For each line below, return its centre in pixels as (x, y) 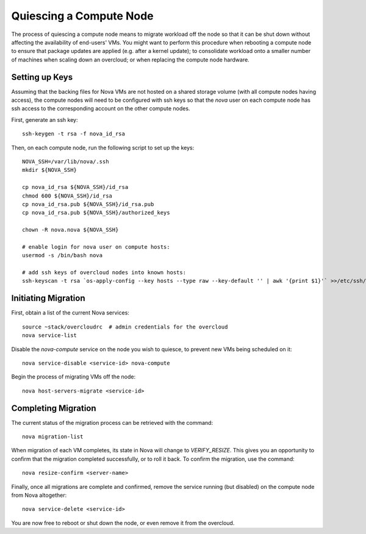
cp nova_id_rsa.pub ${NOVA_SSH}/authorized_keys (96, 213)
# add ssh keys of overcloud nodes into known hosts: (104, 272)
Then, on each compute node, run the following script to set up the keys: (103, 148)
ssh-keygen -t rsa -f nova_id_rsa (74, 134)
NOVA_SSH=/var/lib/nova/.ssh (66, 161)
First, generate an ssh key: (45, 119)
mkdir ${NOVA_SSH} (50, 170)
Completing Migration (54, 408)
